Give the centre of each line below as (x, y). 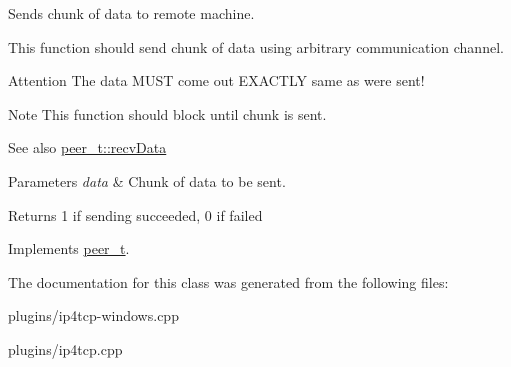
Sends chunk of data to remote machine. (131, 13)
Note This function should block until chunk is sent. (167, 113)
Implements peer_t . (69, 248)
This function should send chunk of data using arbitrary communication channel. (256, 46)
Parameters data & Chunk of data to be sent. (147, 180)
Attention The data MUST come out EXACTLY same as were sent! (216, 80)
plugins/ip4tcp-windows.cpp (93, 315)
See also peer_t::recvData (87, 147)
